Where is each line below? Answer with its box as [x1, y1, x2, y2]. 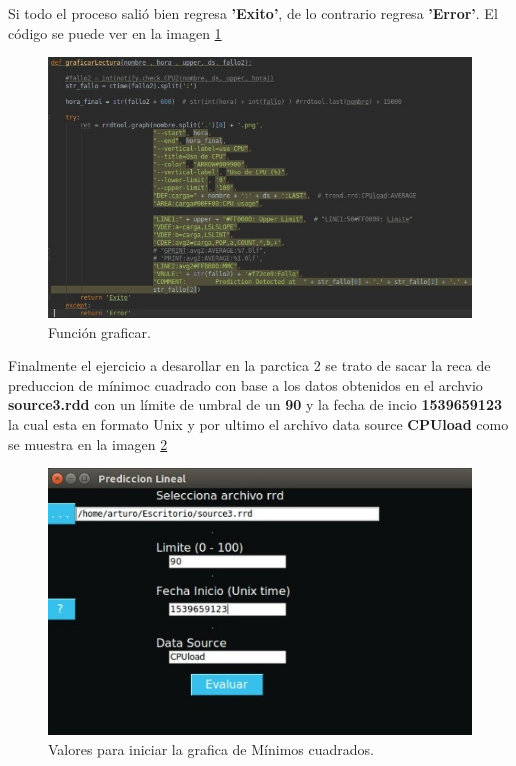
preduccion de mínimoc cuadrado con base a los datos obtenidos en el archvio [8, 374, 483, 395]
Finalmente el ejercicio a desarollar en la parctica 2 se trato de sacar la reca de [8, 355, 491, 376]
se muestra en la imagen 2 [8, 433, 168, 454]
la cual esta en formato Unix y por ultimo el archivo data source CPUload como [8, 413, 509, 434]
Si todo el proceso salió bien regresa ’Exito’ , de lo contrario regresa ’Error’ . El [8, 3, 498, 23]
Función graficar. [48, 321, 151, 342]
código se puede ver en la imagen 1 [8, 22, 222, 43]
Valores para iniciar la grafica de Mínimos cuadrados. [48, 738, 374, 759]
